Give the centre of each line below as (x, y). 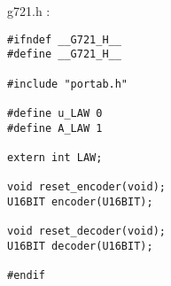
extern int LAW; (55, 157)
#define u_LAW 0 (55, 113)
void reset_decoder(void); (86, 232)
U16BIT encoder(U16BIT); (80, 201)
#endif (26, 276)
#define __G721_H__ (64, 54)
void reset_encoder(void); (86, 187)
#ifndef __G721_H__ (64, 39)
